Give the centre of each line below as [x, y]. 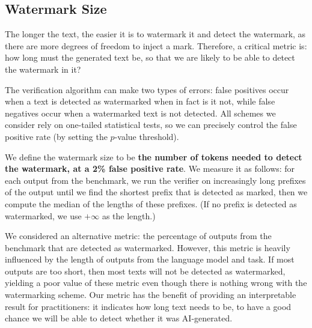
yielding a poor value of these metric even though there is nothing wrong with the [156, 283]
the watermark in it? [43, 69]
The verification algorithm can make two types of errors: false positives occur [147, 89]
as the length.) [129, 215]
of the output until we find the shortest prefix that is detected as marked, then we [156, 192]
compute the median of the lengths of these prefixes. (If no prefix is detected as [151, 203]
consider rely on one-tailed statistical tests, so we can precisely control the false [151, 125]
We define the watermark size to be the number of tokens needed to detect [154, 156]
